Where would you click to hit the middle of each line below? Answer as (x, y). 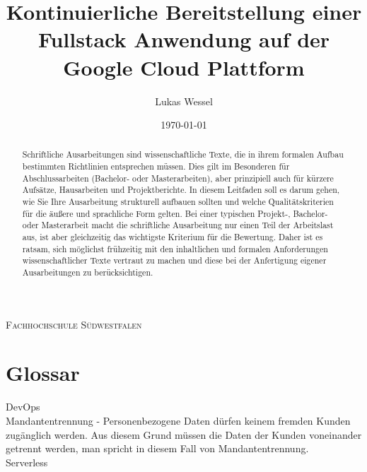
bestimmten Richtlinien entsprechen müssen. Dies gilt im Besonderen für (156, 166)
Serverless (27, 462)
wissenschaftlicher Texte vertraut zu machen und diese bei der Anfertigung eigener (174, 260)
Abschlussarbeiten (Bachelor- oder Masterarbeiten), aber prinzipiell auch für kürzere (178, 178)
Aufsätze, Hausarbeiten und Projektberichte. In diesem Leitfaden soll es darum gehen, (181, 190)
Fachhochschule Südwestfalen (74, 324)
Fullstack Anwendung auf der (184, 39)
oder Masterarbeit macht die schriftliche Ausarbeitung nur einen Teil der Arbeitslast (178, 225)
